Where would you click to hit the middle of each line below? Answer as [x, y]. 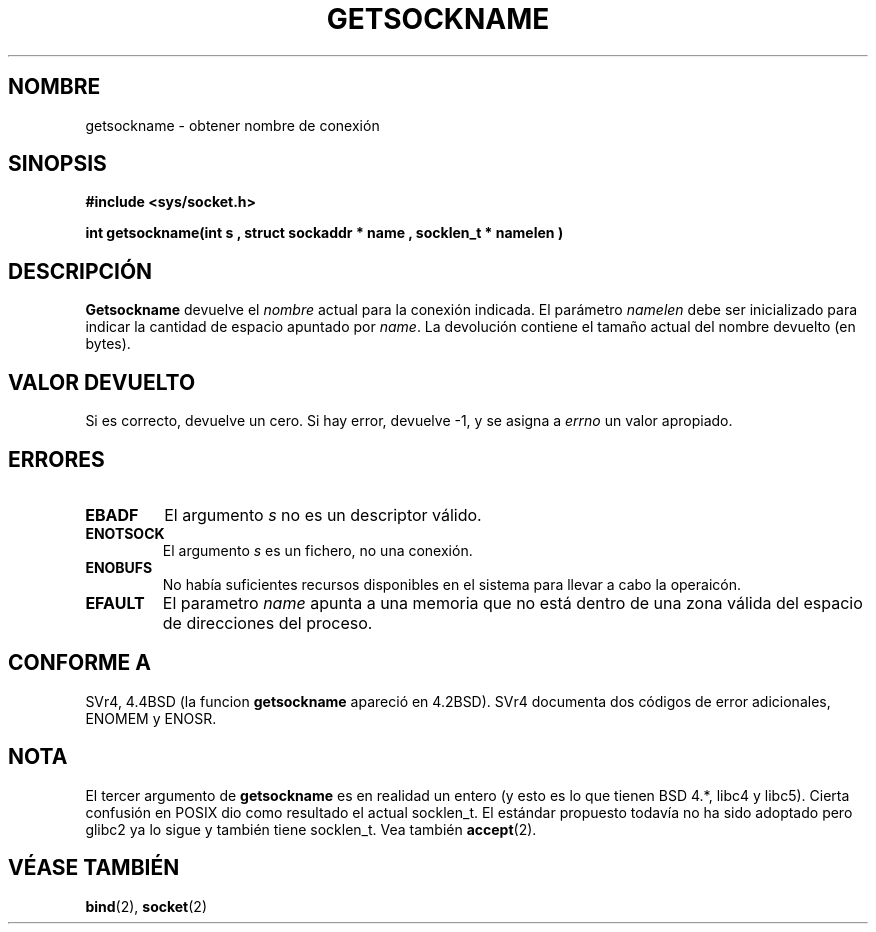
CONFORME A [79, 663]
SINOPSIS [57, 164]
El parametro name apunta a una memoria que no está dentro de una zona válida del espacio [512, 602]
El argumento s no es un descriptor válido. [323, 514]
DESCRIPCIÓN [80, 271]
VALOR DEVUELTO [102, 382]
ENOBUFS [119, 567]
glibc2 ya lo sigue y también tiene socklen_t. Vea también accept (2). [311, 829]
